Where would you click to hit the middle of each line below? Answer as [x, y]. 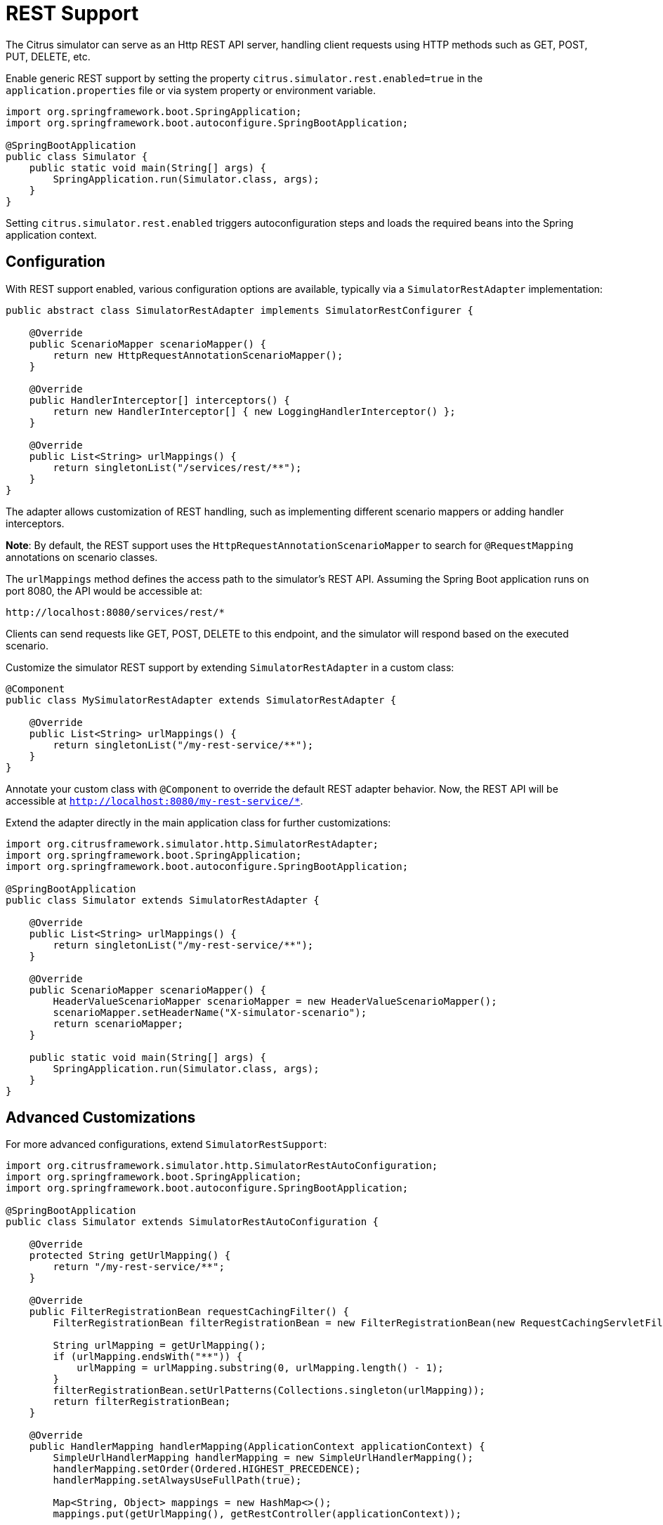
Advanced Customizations [101, 1118]
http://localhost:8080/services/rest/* [115, 612]
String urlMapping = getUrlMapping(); [159, 1346]
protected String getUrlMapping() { [130, 1256]
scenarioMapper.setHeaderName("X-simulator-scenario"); [210, 1012]
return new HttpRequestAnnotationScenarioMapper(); [198, 355]
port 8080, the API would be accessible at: [104, 590]
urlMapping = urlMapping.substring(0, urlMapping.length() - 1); [260, 1368]
